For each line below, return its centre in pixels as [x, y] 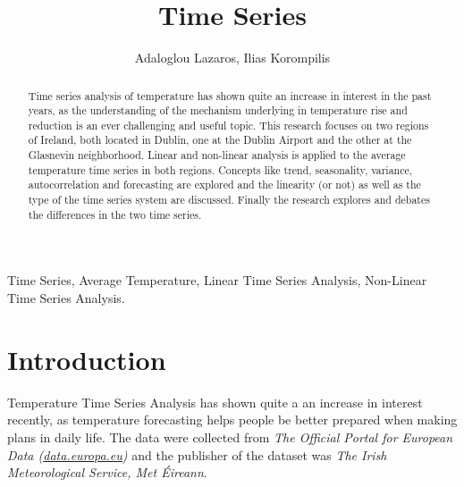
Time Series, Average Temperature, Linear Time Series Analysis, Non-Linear [217, 280]
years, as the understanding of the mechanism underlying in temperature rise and [218, 110]
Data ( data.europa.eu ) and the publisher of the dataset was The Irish [197, 454]
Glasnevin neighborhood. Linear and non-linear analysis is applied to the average [217, 155]
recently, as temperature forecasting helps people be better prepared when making [232, 420]
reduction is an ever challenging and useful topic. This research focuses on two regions [228, 125]
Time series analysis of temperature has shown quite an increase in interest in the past [230, 95]
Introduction [87, 359]
